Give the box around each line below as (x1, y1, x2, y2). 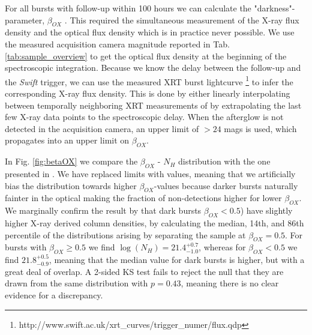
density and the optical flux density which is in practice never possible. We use (5, 26, 295, 38)
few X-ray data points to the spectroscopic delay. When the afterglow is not (5, 110, 284, 123)
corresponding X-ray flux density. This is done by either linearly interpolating (5, 87, 290, 100)
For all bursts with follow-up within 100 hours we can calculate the (5, 2, 251, 14)
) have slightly (240, 204, 293, 217)
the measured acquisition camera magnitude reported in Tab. (5, 37, 230, 50)
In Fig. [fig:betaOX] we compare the (5, 155, 138, 167)
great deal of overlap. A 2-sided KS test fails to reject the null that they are (5, 265, 284, 277)
